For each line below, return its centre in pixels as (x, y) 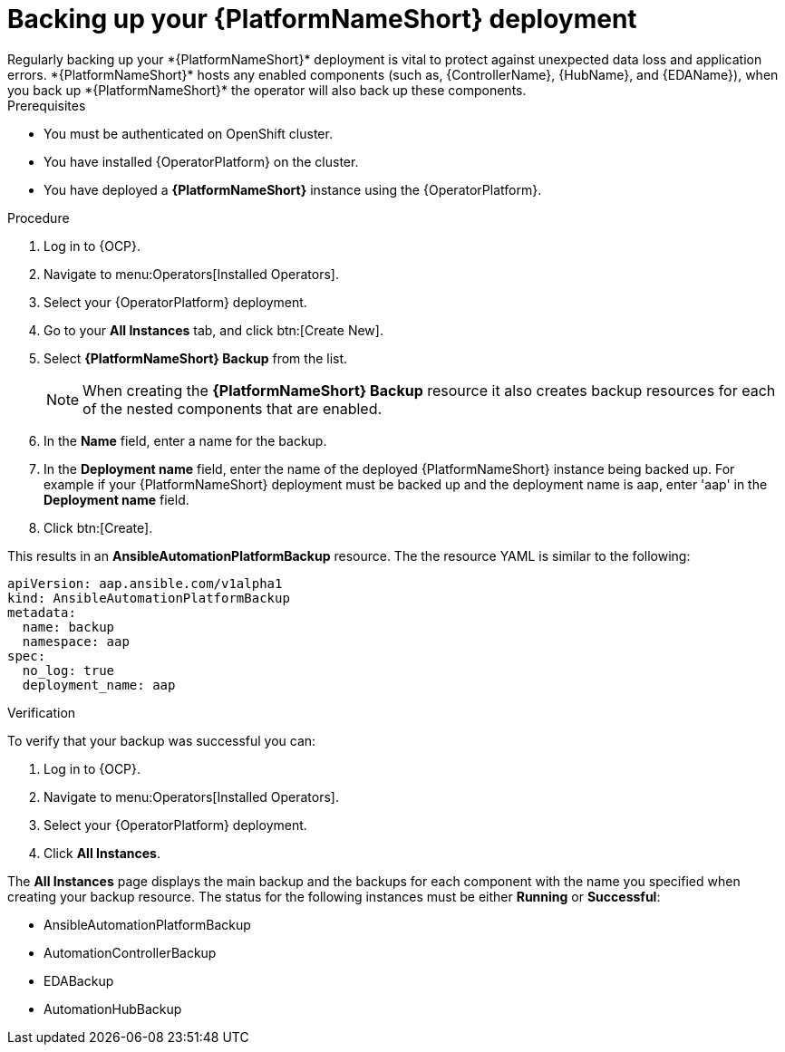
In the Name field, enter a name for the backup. (185, 440)
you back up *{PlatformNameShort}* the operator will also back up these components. (267, 90)
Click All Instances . (102, 853)
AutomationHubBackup (113, 1009)
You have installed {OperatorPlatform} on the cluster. (201, 161)
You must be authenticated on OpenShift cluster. (188, 133)
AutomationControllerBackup (130, 952)
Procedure (39, 217)
